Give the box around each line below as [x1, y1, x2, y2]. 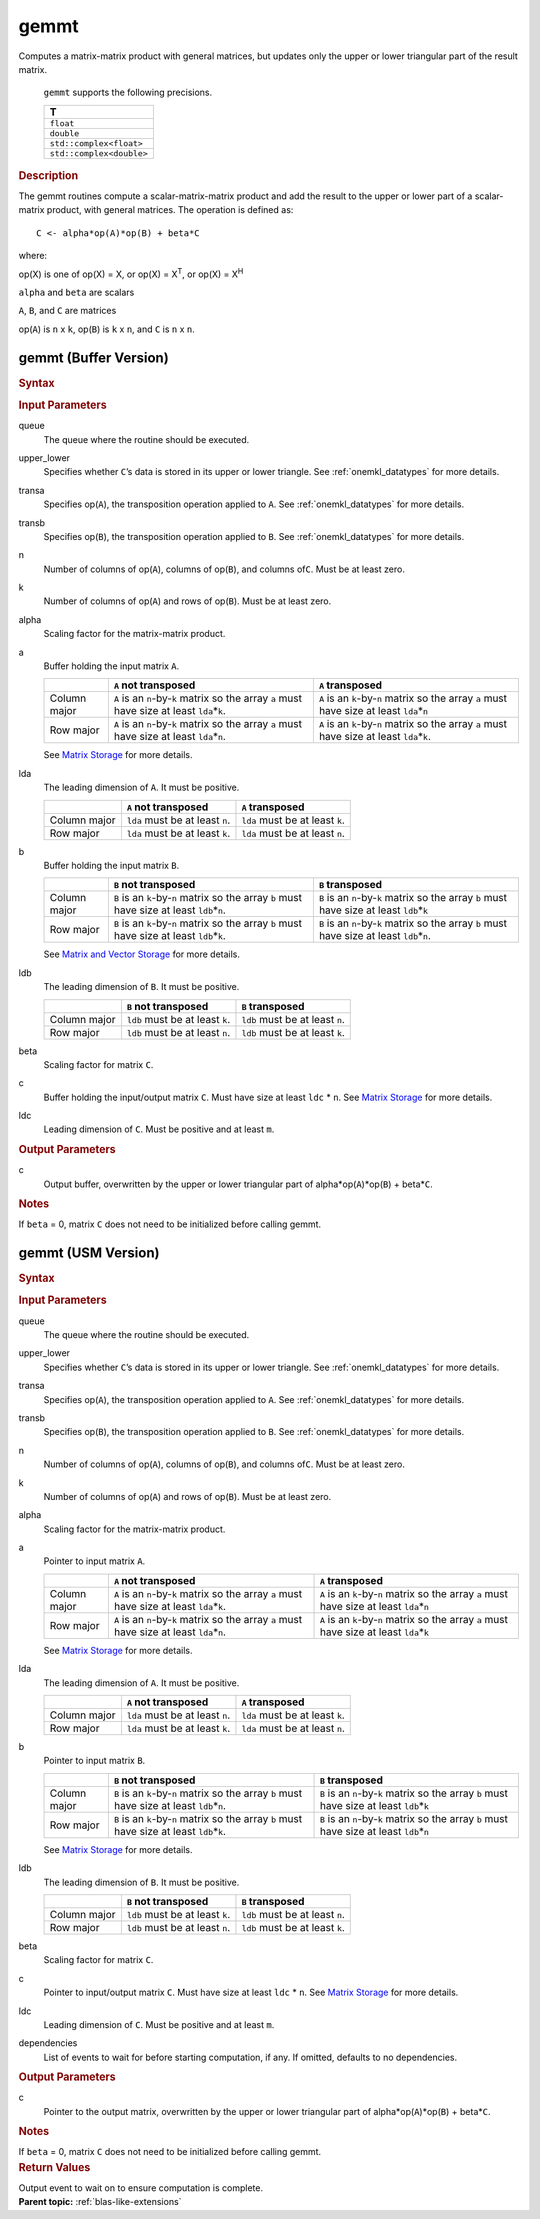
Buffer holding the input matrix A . [43, 660, 180, 672]
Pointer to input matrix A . [43, 1555, 146, 1567]
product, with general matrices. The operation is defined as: [46, 204, 294, 216]
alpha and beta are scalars [18, 286, 135, 298]
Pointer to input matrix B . [43, 1755, 146, 1767]
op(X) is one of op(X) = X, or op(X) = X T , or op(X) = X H [18, 266, 244, 280]
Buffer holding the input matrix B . [43, 859, 180, 871]
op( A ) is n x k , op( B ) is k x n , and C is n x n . [18, 323, 195, 335]
